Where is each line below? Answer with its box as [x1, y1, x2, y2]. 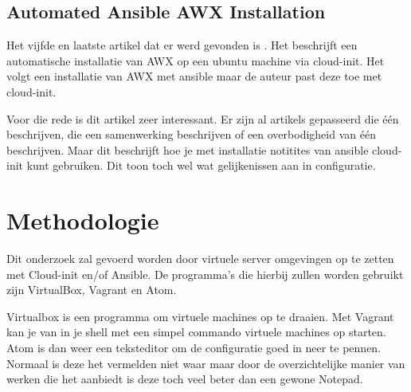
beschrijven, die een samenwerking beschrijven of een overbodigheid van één [6, 126, 376, 143]
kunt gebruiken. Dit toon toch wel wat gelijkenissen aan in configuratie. [26, 157, 376, 174]
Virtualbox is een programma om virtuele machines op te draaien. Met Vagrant [6, 308, 394, 324]
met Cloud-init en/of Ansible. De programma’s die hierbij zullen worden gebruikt [6, 265, 404, 282]
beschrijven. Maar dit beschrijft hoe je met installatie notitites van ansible [6, 141, 369, 158]
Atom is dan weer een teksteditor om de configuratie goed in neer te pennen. [6, 339, 382, 356]
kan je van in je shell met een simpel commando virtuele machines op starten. [6, 323, 386, 340]
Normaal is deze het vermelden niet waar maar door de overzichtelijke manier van [6, 355, 405, 371]
